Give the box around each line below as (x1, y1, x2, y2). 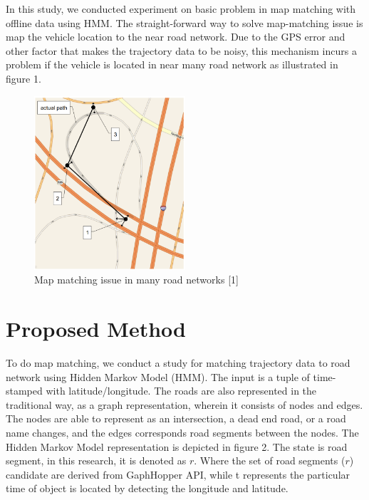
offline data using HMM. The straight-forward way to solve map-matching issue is (6, 15, 363, 30)
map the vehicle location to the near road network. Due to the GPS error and (6, 29, 345, 44)
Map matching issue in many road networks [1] (34, 272, 239, 287)
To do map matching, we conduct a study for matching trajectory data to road (6, 355, 350, 370)
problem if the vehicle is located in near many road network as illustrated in (6, 57, 338, 72)
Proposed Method (6, 314, 186, 343)
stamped (6, 383, 43, 398)
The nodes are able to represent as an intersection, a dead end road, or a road (6, 411, 346, 426)
